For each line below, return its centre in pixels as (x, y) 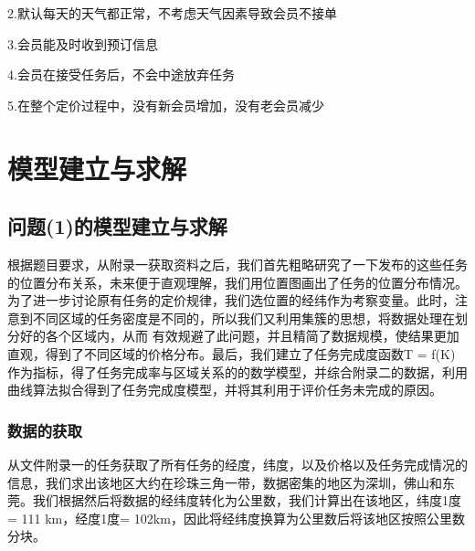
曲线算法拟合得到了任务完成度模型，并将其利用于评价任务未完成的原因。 (225, 390)
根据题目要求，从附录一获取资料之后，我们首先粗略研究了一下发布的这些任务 (237, 264)
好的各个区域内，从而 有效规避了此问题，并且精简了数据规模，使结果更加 (239, 336)
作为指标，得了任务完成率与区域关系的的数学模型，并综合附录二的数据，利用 (237, 371)
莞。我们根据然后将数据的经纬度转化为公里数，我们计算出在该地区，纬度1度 (234, 500)
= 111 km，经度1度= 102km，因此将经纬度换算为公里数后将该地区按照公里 (230, 518)
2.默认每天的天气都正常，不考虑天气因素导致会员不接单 (172, 13)
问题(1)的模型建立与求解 (117, 226)
